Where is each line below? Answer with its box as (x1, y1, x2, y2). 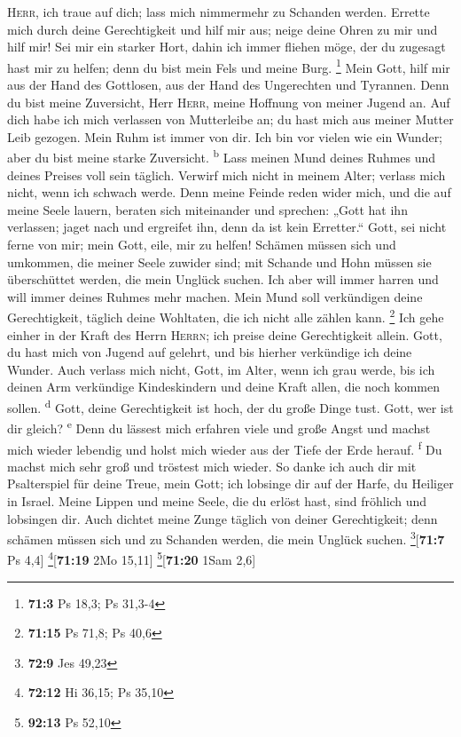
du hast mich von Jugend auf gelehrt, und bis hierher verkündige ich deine (7, 343, 412, 361)
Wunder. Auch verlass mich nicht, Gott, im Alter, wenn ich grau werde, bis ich (7, 360, 435, 378)
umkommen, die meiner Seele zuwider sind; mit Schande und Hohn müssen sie (7, 252, 432, 271)
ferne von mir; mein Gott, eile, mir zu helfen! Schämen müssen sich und (7, 235, 396, 254)
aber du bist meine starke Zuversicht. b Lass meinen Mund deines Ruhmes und (7, 146, 436, 167)
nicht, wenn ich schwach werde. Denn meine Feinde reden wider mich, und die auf (7, 183, 451, 202)
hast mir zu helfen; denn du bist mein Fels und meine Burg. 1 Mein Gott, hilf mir (7, 55, 450, 76)
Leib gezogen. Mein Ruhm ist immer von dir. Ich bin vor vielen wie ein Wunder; (7, 127, 443, 146)
